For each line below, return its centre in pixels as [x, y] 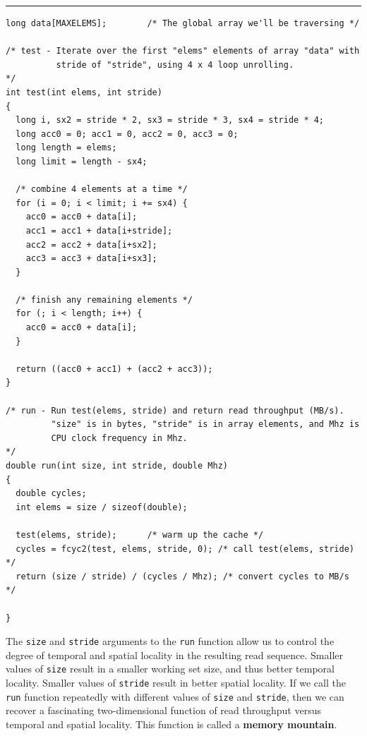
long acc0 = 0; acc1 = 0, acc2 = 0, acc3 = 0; [127, 134]
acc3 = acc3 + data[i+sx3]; [91, 259]
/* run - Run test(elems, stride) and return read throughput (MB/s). [175, 410]
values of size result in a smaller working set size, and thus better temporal [170, 669]
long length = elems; [66, 148]
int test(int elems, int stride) [84, 92]
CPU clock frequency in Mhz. [119, 438]
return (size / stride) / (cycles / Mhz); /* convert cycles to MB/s [182, 576]
